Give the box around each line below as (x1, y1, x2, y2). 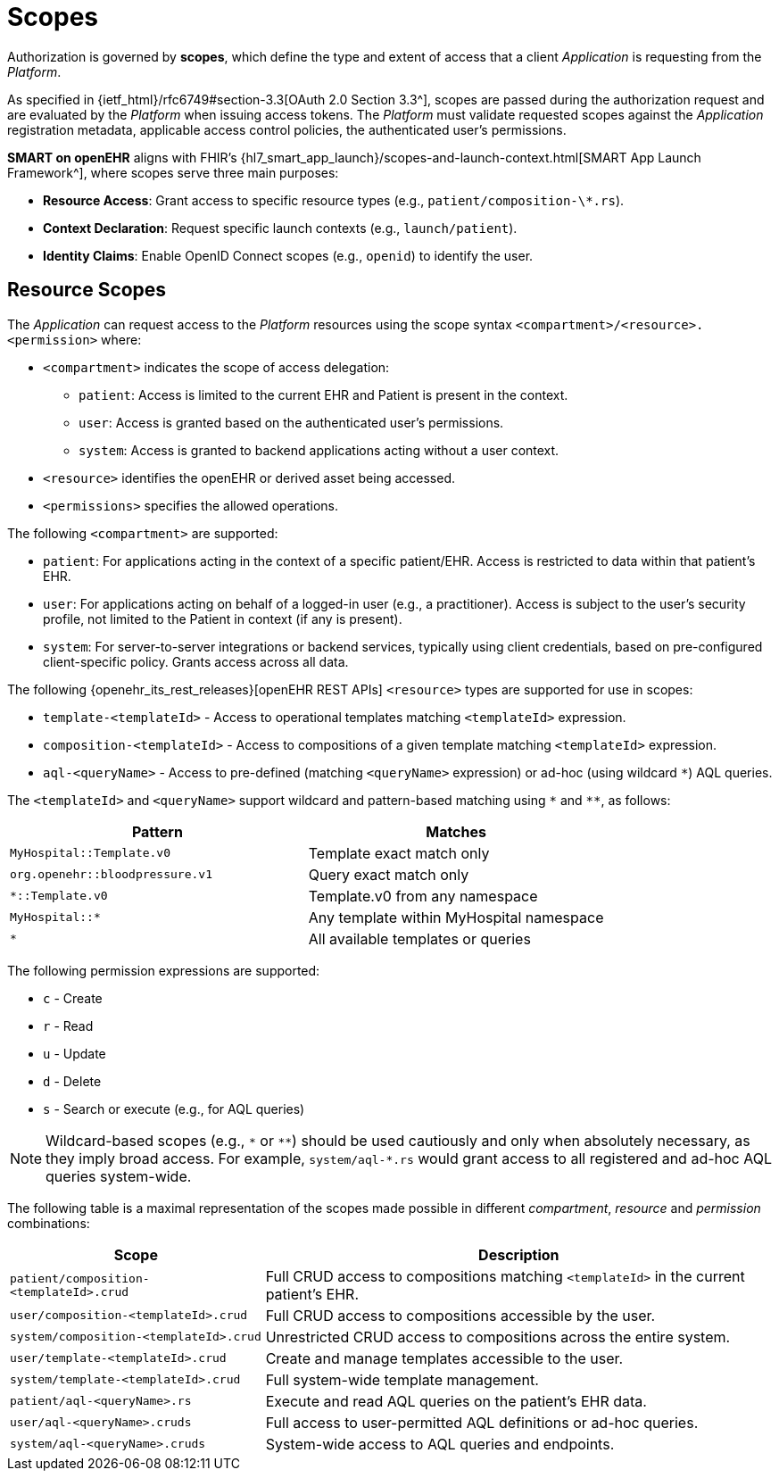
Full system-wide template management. (265, 1370, 539, 1389)
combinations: (7, 1215, 90, 1231)
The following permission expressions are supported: (7, 962, 320, 978)
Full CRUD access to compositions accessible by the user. (265, 1306, 656, 1324)
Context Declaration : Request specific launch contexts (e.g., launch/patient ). (43, 220, 518, 236)
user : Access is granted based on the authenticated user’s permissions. (79, 414, 504, 430)
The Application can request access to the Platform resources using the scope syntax (7, 316, 512, 332)
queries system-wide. (46, 1167, 192, 1185)
